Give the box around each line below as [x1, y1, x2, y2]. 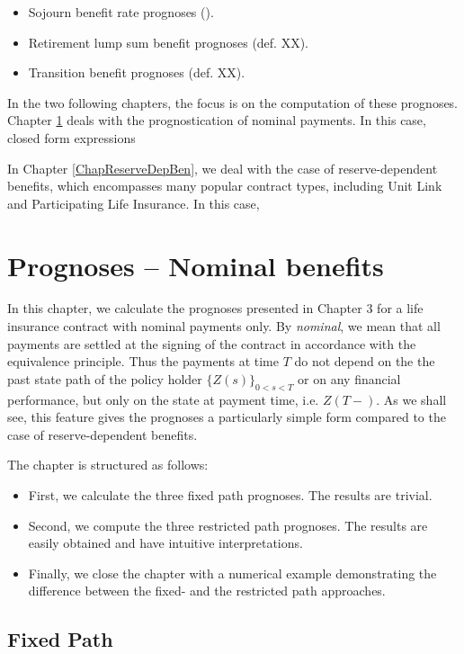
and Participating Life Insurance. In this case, [7, 193, 260, 212]
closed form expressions [7, 128, 136, 147]
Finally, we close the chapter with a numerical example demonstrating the [28, 563, 437, 582]
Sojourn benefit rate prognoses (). [28, 3, 214, 21]
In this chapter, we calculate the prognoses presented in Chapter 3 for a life [7, 299, 424, 318]
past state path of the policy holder [7, 369, 202, 388]
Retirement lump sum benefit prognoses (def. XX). [28, 32, 309, 51]
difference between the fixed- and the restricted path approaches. [28, 581, 386, 600]
